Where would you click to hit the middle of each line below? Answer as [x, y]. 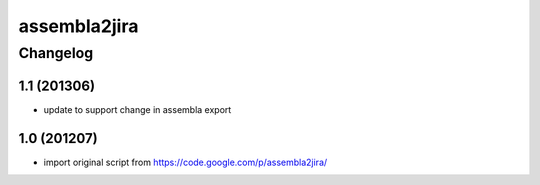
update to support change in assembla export [137, 109]
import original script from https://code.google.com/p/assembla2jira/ [185, 162]
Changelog [56, 53]
